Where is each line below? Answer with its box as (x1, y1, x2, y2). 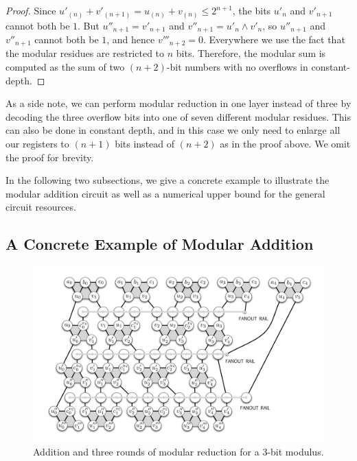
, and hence (106, 32, 155, 46)
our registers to (5, 136, 69, 150)
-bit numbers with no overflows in (166, 60, 308, 74)
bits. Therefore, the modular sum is (176, 46, 326, 60)
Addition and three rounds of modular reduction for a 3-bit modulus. (33, 444, 324, 458)
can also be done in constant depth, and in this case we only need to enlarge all (5, 123, 341, 137)
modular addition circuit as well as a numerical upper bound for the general (5, 186, 325, 200)
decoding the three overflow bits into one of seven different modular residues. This (5, 109, 352, 123)
